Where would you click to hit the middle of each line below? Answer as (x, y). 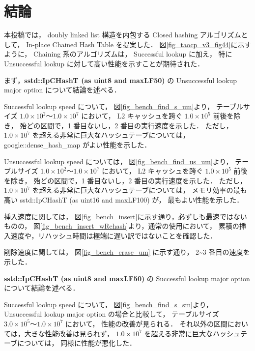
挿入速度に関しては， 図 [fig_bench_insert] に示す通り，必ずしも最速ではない (126, 216)
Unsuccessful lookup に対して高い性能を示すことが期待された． (104, 63)
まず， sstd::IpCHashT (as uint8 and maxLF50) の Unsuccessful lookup (120, 80)
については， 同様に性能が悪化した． (77, 343)
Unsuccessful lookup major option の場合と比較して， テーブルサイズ (112, 314)
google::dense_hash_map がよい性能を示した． (78, 145)
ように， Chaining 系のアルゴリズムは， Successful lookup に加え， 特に (118, 54)
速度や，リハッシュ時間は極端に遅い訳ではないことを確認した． (114, 235)
